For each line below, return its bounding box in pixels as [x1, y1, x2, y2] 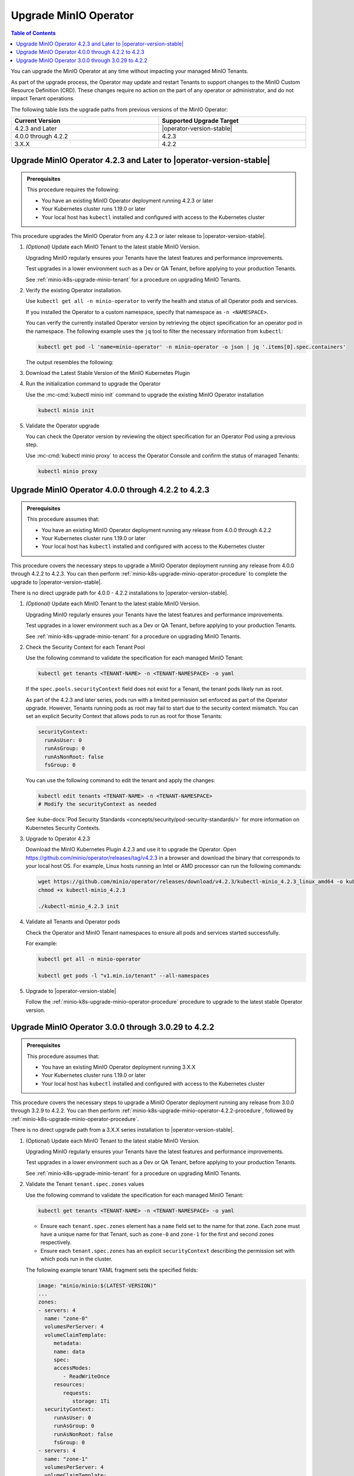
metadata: [53, 1340, 82, 1347]
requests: [63, 1389, 91, 1396]
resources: [53, 1382, 86, 1388]
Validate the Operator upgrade [25, 422, 100, 429]
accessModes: [53, 1364, 91, 1371]
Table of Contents [11, 30, 56, 37]
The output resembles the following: [25, 358, 114, 365]
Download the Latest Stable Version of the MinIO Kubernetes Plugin [25, 369, 190, 376]
